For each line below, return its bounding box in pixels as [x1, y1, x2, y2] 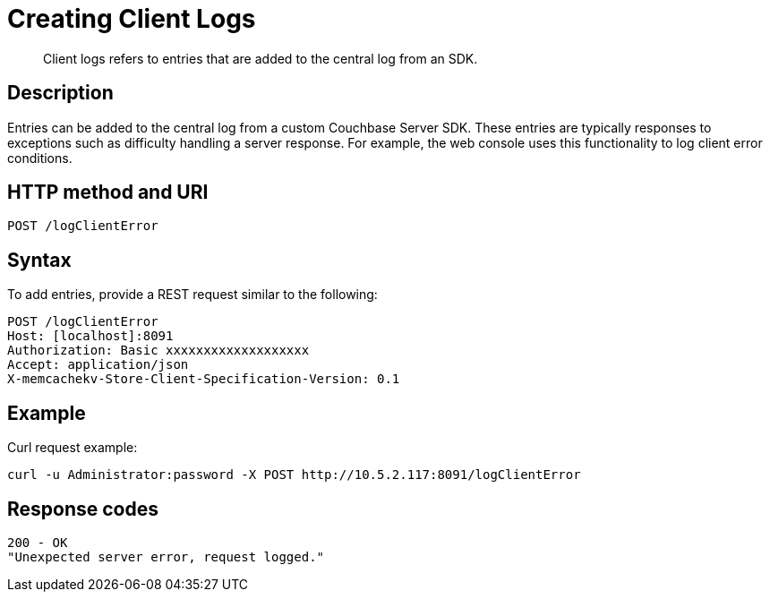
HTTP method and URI [7, 181, 209, 204]
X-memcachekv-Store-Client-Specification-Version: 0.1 [7, 372, 400, 387]
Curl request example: [7, 440, 138, 456]
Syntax [7, 248, 72, 271]
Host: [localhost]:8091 [7, 329, 174, 344]
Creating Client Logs [7, 4, 256, 34]
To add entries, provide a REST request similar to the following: [7, 287, 378, 303]
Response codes [7, 497, 158, 520]
